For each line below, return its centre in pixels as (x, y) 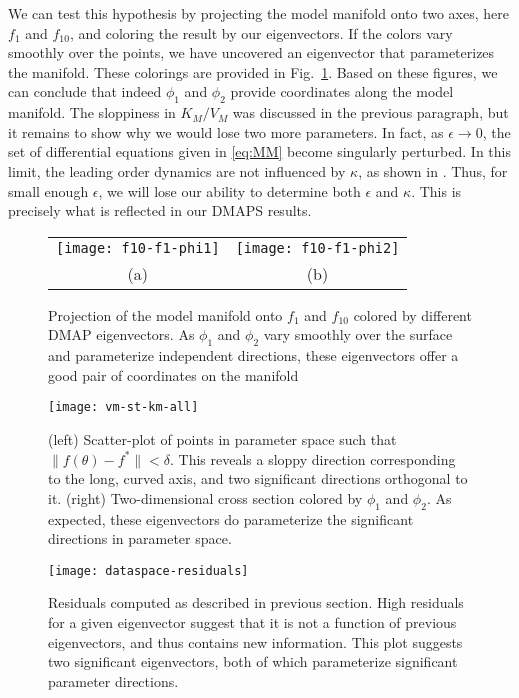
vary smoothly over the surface (358, 334)
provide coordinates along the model (342, 91)
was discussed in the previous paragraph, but (370, 112)
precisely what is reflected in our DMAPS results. (160, 210)
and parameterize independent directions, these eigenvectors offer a (253, 355)
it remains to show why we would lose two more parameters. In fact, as (226, 131)
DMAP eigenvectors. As (121, 334)
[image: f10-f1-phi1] (138, 247)
